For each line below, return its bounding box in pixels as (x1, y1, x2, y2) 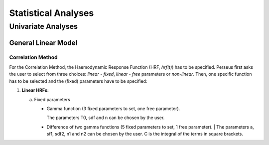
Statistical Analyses (9, 7, 94, 18)
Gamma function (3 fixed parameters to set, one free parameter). (46, 105, 180, 112)
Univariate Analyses (9, 22, 78, 31)
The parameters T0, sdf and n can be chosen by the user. (46, 115, 165, 121)
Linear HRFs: (21, 87, 49, 93)
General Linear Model (9, 38, 77, 47)
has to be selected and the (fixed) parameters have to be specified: (9, 78, 147, 84)
